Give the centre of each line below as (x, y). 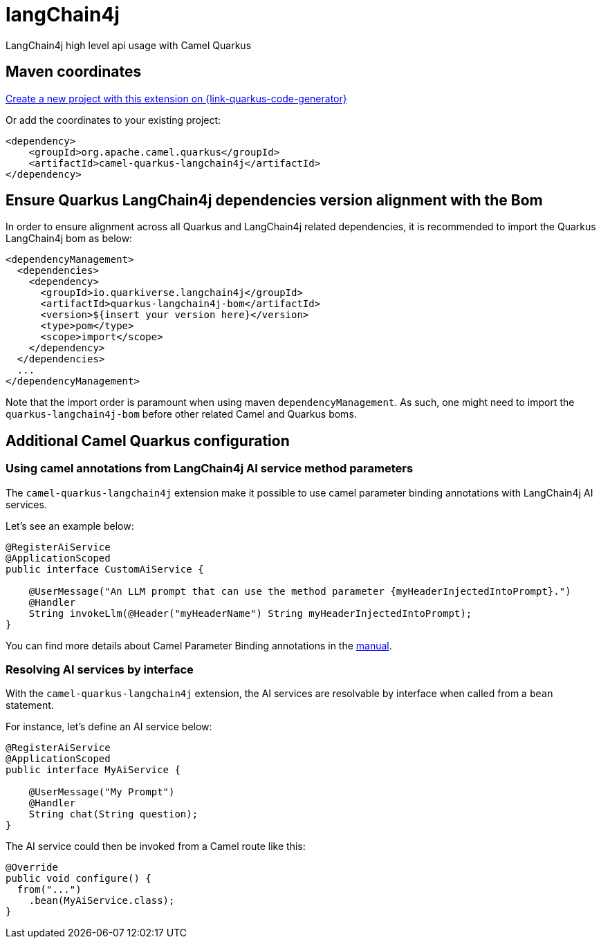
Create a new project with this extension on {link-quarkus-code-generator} (176, 98)
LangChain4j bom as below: (69, 239)
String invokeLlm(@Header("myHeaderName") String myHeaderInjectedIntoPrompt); (250, 613)
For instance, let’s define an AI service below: (109, 727)
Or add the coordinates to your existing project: (113, 120)
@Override (32, 868)
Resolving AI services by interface (100, 670)
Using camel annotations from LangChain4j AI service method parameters (210, 469)
